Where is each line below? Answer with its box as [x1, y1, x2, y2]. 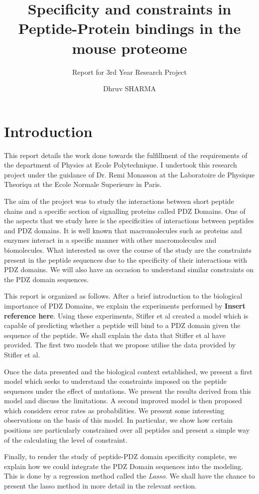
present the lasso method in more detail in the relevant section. [4, 481, 197, 491]
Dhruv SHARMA [103, 83, 156, 94]
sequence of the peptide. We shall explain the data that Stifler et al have [4, 329, 226, 340]
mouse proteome [72, 37, 187, 58]
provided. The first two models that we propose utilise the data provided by [4, 339, 236, 350]
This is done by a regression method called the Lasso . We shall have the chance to [4, 471, 255, 481]
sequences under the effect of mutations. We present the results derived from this [4, 385, 252, 396]
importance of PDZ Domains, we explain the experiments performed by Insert [4, 300, 246, 311]
